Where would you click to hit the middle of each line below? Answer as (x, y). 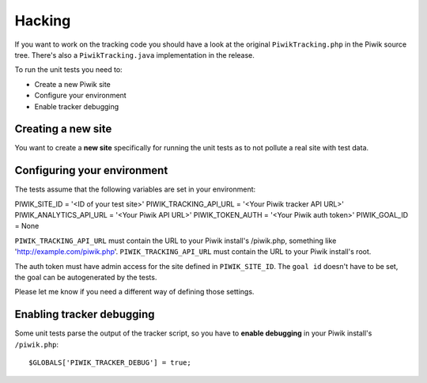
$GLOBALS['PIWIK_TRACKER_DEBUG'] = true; (110, 363)
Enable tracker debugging (77, 106)
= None (27, 226)
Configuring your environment (91, 171)
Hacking (43, 21)
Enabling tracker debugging (85, 315)
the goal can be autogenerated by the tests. (86, 278)
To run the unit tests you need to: (68, 70)
